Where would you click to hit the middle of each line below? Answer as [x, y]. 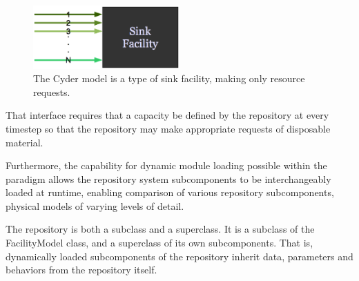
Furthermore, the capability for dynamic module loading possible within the [166, 165]
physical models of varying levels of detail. [95, 205]
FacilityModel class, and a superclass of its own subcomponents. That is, [159, 243]
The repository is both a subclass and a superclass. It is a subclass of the [160, 229]
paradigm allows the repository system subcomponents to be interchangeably [168, 178]
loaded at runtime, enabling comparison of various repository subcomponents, [170, 192]
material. [25, 142]
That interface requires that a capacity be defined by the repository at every [167, 115]
